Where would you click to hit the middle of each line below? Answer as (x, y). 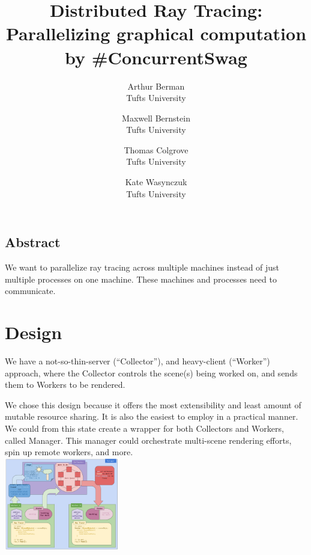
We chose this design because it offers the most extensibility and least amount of (153, 404)
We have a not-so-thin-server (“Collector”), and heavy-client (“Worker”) (137, 360)
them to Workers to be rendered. (65, 385)
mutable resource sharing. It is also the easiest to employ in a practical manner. (152, 416)
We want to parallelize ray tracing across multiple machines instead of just (142, 267)
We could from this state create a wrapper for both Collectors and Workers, (144, 428)
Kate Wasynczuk (156, 182)
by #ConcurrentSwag (156, 57)
